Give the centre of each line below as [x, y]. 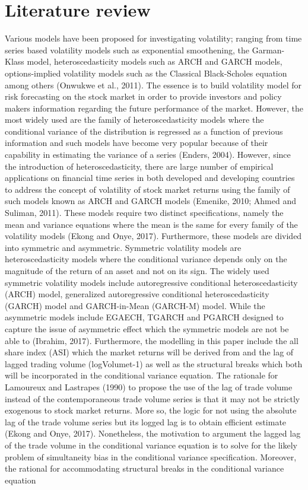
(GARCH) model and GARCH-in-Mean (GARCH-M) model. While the [135, 305]
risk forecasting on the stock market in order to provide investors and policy [143, 96]
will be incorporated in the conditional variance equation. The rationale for [142, 375]
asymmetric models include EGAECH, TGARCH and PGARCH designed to [144, 317]
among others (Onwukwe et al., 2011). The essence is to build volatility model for [153, 85]
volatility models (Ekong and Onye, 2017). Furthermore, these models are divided [153, 236]
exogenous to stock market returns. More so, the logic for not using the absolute [151, 410]
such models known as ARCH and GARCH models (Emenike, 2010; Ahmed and [150, 201]
